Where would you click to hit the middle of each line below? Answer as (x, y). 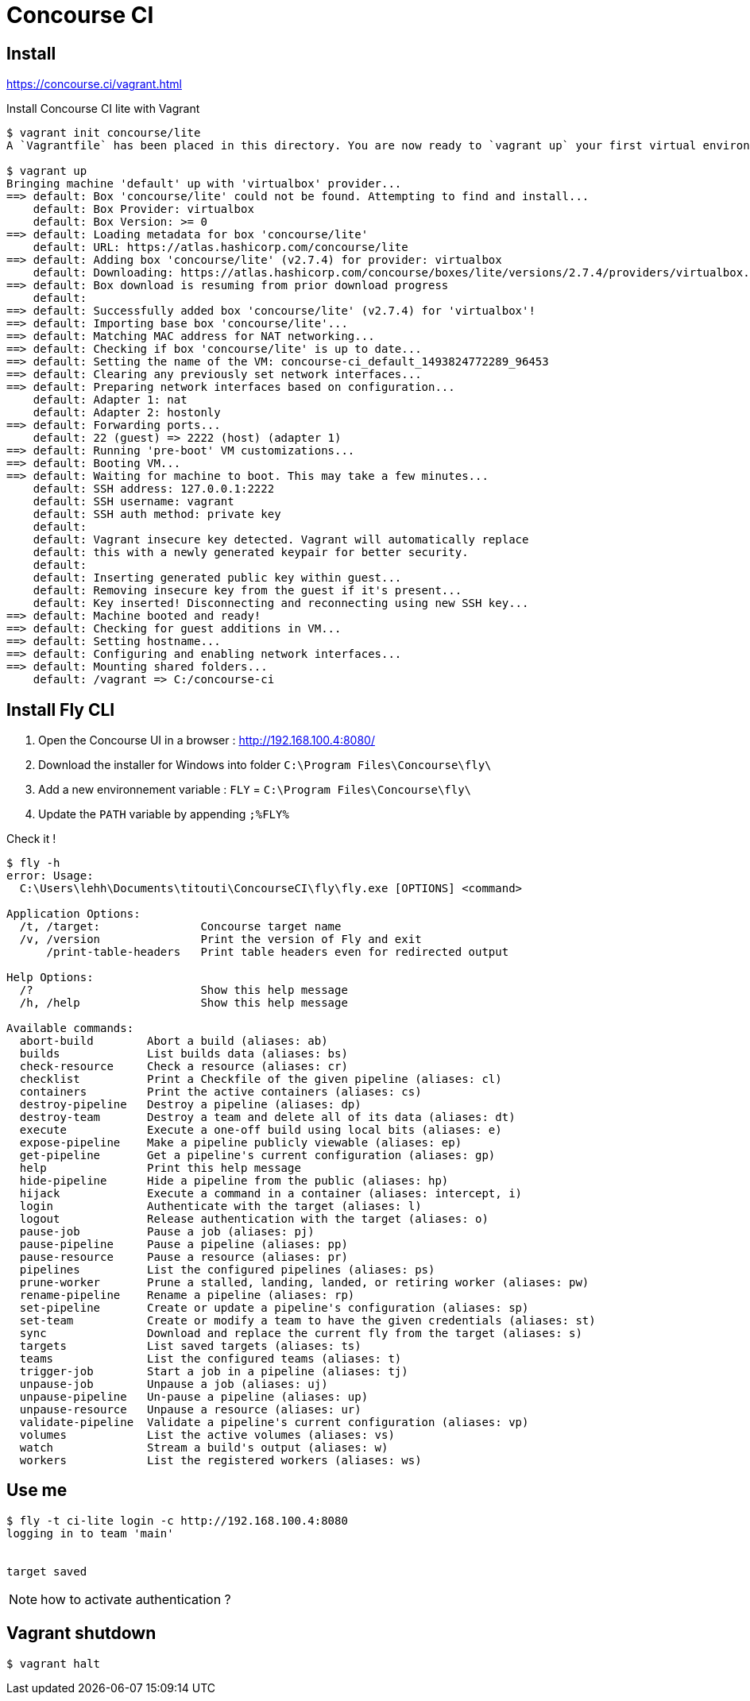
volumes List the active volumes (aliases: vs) (207, 1435)
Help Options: (50, 978)
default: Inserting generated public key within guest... (217, 578)
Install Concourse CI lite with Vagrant (103, 109)
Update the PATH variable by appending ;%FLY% (164, 814)
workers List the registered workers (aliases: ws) (220, 1461)
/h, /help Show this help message (184, 1003)
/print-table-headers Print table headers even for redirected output (278, 952)
